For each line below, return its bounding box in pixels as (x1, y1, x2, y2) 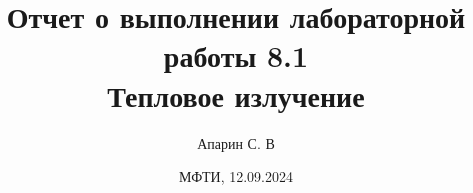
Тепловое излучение (107, 74, 365, 115)
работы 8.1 (163, 35, 309, 76)
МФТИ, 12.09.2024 (179, 166, 293, 187)
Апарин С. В (197, 132, 275, 153)
